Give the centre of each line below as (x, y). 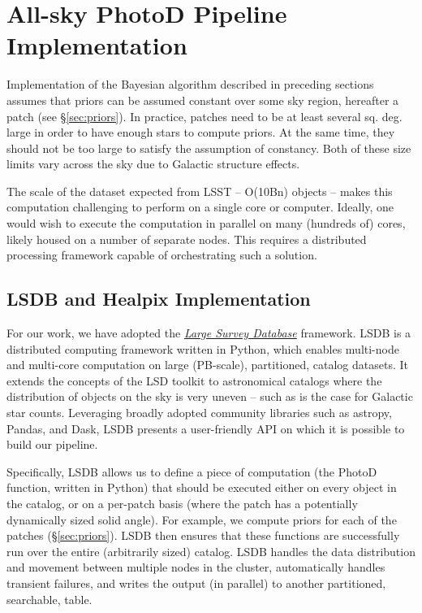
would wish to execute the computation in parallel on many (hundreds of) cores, (206, 223)
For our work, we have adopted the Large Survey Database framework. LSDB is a (209, 333)
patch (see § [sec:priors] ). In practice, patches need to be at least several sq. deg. (205, 116)
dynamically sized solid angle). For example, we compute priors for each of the (202, 519)
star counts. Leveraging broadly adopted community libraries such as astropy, (199, 413)
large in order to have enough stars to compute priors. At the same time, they (201, 132)
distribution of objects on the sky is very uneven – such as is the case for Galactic (210, 396)
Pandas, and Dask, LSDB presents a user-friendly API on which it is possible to (206, 428)
